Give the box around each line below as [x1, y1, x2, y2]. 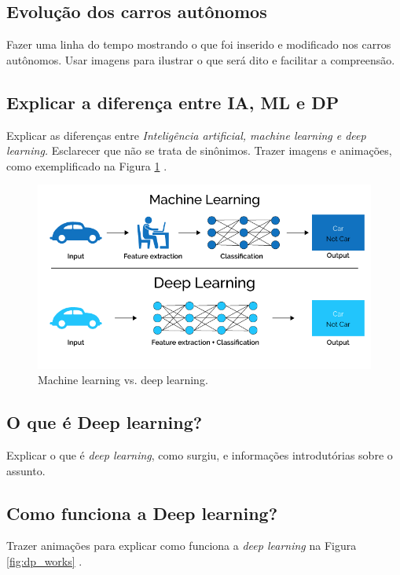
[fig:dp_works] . [6, 553, 83, 570]
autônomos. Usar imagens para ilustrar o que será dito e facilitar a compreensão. [6, 51, 395, 68]
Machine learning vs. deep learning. [38, 372, 208, 388]
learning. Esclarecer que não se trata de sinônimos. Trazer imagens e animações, [6, 142, 392, 159]
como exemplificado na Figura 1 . [6, 157, 167, 174]
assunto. [6, 462, 46, 478]
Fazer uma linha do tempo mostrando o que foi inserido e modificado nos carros [6, 36, 391, 53]
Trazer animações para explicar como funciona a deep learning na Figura [6, 537, 357, 554]
